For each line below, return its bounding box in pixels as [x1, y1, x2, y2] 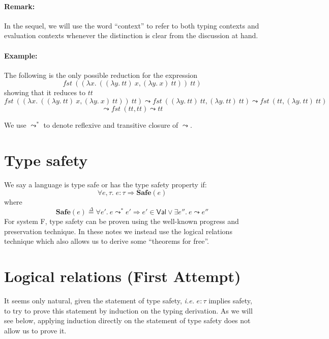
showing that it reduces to [4, 87, 86, 98]
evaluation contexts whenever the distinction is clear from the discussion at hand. [4, 30, 258, 41]
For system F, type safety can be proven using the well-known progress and [4, 216, 239, 227]
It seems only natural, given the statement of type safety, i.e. [4, 295, 194, 305]
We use [4, 119, 26, 130]
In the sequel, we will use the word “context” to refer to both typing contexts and [4, 20, 259, 31]
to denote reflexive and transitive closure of [43, 119, 178, 130]
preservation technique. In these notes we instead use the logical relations [4, 225, 232, 236]
